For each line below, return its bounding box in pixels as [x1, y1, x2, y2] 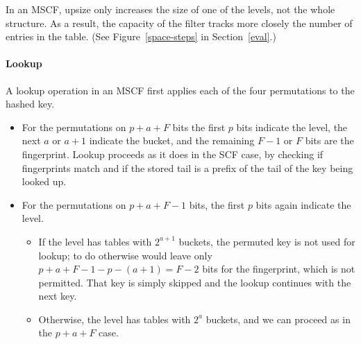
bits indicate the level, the [236, 119, 348, 134]
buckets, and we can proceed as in [205, 311, 351, 326]
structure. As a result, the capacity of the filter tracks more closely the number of [6, 15, 353, 30]
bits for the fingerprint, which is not [202, 261, 355, 276]
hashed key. [6, 96, 55, 111]
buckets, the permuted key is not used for [178, 234, 355, 248]
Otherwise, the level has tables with [38, 311, 191, 326]
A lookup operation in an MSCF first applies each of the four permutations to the [6, 83, 355, 97]
